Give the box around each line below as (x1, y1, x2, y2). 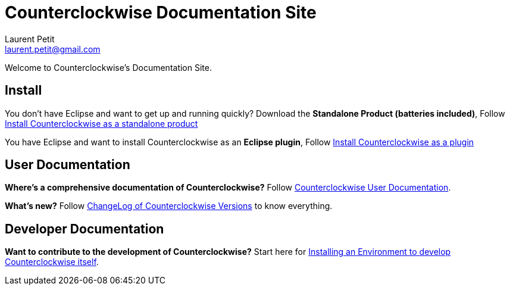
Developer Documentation (5, 221, 164, 236)
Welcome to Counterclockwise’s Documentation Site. (5, 62, 212, 73)
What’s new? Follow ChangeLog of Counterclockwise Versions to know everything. (5, 201, 333, 211)
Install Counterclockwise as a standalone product (5, 118, 198, 129)
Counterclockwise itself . (5, 257, 99, 267)
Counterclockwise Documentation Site (5, 2, 317, 23)
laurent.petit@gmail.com (5, 43, 101, 54)
